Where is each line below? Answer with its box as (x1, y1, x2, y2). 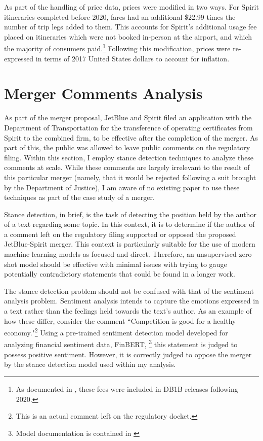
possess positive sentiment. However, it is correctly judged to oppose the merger (4, 349, 252, 359)
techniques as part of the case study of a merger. (4, 192, 155, 202)
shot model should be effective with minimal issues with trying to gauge (4, 258, 227, 269)
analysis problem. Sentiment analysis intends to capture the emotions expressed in (4, 295, 259, 306)
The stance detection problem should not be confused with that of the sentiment (4, 285, 254, 296)
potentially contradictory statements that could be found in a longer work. (4, 268, 235, 279)
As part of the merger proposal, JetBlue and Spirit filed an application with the (4, 112, 252, 123)
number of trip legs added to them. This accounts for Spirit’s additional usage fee (4, 21, 257, 32)
